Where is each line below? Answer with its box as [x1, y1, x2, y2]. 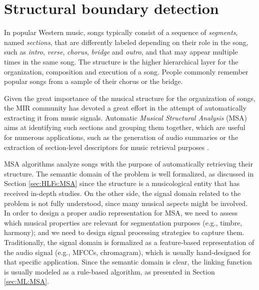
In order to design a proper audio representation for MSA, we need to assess [4, 207, 237, 218]
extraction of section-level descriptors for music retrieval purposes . [4, 141, 209, 152]
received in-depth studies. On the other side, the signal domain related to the [4, 188, 241, 198]
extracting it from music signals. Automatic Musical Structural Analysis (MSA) [4, 112, 247, 122]
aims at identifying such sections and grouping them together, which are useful [4, 122, 245, 132]
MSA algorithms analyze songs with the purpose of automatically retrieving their [4, 158, 253, 169]
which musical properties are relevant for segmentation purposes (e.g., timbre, [4, 217, 242, 227]
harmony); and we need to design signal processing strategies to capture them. [4, 227, 244, 237]
